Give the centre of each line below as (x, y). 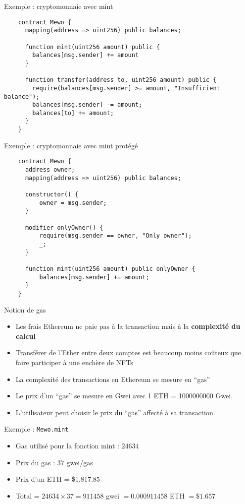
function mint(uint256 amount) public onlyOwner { (110, 269)
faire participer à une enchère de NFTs (74, 362)
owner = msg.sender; (73, 203)
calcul (25, 336)
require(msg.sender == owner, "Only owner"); (116, 236)
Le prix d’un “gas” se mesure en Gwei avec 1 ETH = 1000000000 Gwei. (124, 396)
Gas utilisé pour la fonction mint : (67, 445)
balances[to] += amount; (73, 113)
